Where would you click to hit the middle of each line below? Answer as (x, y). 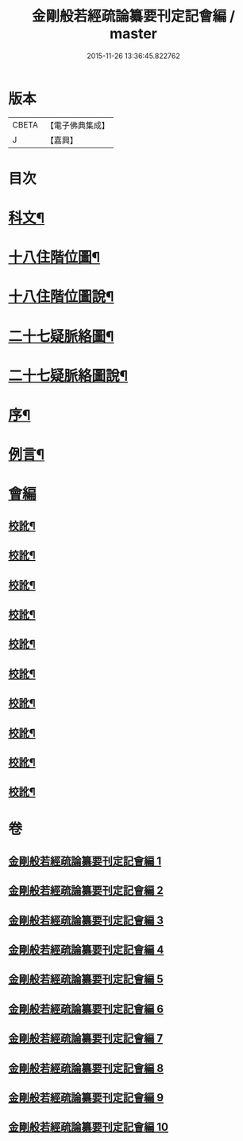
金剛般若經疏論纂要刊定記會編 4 (86, 950)
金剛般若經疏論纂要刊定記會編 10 (89, 1127)
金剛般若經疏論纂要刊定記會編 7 (86, 1039)
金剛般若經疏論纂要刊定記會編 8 (86, 1068)
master (133, 34)
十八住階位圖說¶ (61, 297)
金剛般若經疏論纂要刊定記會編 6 (86, 1009)
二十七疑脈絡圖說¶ (68, 376)
